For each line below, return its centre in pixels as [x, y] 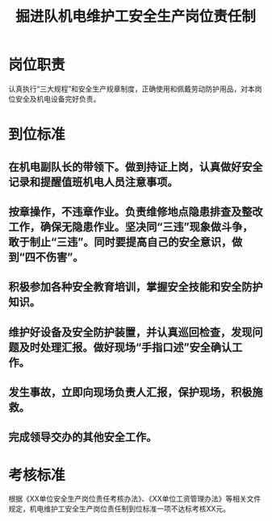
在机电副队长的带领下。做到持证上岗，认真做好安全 [136, 167]
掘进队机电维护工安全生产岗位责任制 [135, 17]
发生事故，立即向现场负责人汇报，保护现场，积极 [130, 392]
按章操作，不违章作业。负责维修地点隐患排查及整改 [136, 212]
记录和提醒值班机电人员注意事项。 [93, 182]
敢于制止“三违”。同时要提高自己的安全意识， [120, 242]
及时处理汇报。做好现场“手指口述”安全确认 [126, 347]
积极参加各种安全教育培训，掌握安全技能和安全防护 [136, 287]
